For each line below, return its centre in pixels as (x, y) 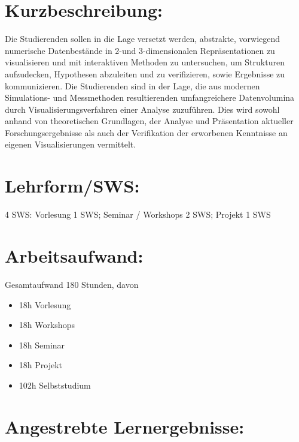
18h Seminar (42, 345)
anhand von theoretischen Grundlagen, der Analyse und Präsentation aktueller (149, 121)
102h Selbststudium (55, 385)
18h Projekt (40, 365)
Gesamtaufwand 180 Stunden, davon (72, 284)
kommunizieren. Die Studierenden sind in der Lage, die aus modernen (132, 85)
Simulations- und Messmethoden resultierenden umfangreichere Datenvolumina (150, 97)
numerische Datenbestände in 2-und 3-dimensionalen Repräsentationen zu (140, 50)
